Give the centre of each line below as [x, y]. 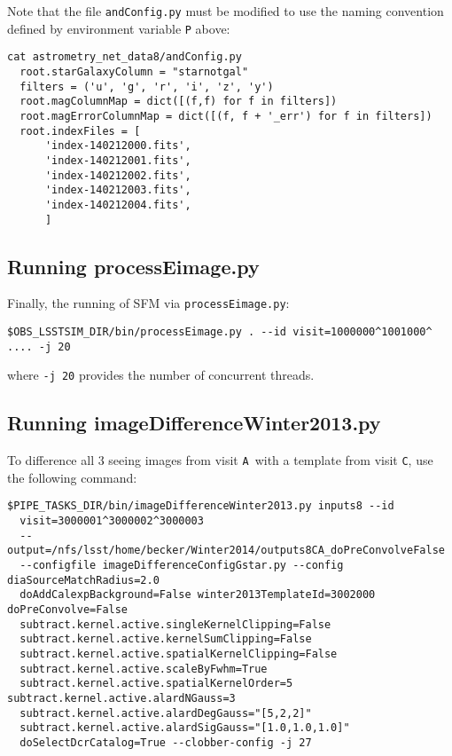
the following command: [72, 477]
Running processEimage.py [133, 266]
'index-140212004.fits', [118, 205]
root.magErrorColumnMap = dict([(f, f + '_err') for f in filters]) [226, 116]
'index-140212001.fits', [118, 160]
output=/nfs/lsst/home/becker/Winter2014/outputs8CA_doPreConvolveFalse [226, 551]
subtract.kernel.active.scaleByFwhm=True [144, 669]
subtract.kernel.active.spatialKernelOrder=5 [156, 684]
